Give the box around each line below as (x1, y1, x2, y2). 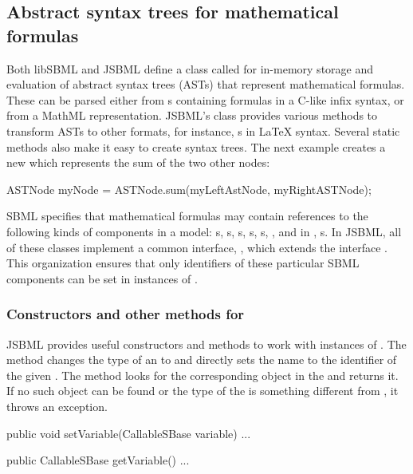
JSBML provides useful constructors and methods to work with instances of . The (6, 335, 407, 352)
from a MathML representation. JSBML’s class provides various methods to (6, 107, 378, 124)
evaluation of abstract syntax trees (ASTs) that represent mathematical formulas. (6, 76, 405, 93)
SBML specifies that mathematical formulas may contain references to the (6, 207, 368, 224)
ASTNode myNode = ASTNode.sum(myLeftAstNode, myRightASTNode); (6, 180, 372, 197)
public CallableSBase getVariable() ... (6, 452, 190, 468)
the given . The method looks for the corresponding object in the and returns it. (6, 366, 399, 383)
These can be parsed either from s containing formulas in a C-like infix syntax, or (6, 91, 404, 108)
